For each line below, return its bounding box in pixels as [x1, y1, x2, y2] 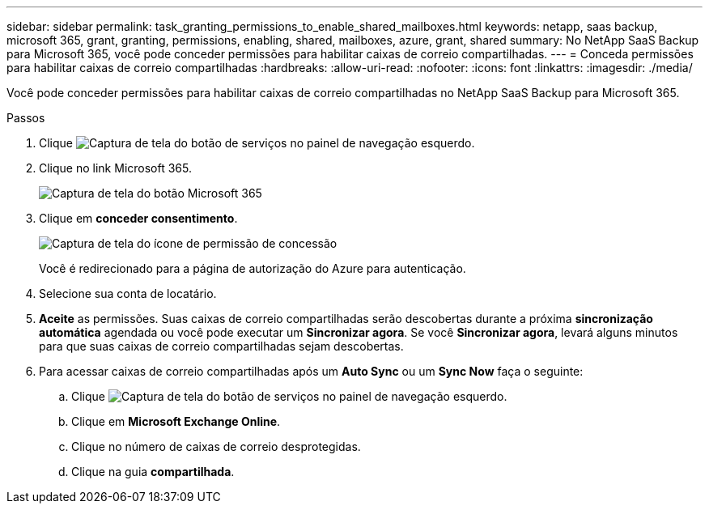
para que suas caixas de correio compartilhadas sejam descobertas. [39, 339, 404, 353]
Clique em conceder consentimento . [39, 211, 238, 225]
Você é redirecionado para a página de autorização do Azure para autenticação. [39, 261, 466, 275]
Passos [6, 111, 45, 125]
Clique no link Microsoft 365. [39, 161, 192, 175]
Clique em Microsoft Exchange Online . [71, 414, 281, 428]
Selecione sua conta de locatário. [39, 287, 217, 300]
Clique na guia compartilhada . [71, 465, 235, 478]
